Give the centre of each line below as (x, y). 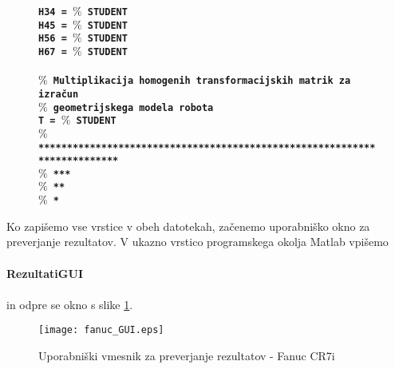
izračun (59, 94)
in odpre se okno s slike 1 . (70, 304)
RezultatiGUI (45, 273)
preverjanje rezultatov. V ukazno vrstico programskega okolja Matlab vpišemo (197, 242)
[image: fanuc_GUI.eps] (101, 330)
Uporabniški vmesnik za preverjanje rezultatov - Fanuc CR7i (187, 355)
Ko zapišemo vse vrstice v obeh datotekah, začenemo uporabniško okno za (188, 226)
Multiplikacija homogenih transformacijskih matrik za (202, 81)
